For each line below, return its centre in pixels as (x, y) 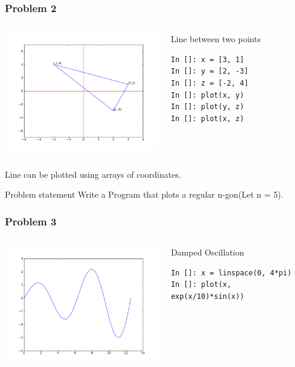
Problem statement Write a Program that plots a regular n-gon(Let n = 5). (144, 194)
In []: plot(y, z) (207, 107)
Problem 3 (31, 221)
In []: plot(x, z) (207, 118)
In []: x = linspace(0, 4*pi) (231, 273)
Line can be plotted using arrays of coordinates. (93, 174)
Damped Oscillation (207, 252)
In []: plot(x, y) (207, 95)
